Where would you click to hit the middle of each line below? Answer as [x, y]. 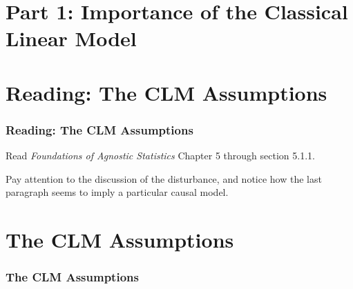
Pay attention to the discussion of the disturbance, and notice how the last [164, 178]
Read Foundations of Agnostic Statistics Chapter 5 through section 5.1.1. [160, 156]
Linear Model [71, 38]
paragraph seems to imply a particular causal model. [117, 192]
